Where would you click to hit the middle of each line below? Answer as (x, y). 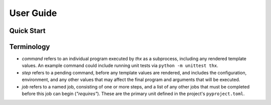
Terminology (30, 47)
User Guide (33, 13)
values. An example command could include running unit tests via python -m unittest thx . (120, 65)
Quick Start (27, 31)
